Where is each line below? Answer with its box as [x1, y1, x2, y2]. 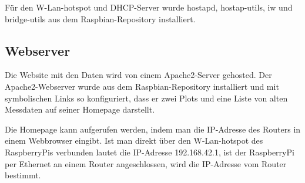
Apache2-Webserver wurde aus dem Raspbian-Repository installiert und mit [5, 80, 279, 92]
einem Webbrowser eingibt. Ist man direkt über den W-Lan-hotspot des [5, 134, 263, 147]
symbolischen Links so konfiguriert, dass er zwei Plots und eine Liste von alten [5, 91, 288, 104]
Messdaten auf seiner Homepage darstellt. [5, 103, 155, 116]
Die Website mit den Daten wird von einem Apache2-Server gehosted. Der [5, 69, 272, 81]
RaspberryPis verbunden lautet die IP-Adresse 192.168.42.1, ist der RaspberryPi [5, 145, 294, 158]
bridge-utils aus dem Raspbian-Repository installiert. [5, 12, 196, 25]
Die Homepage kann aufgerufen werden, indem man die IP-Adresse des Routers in [5, 123, 301, 135]
